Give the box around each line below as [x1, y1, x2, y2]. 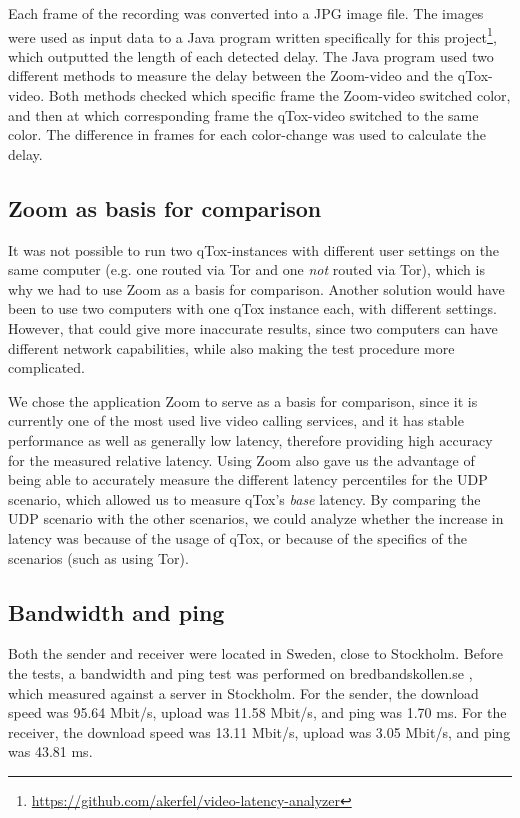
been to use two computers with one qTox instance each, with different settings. [8, 298, 497, 319]
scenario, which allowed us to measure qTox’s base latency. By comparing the [8, 488, 481, 509]
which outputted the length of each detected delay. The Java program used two [8, 45, 494, 66]
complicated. [8, 357, 85, 378]
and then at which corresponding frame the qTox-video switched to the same [8, 104, 479, 125]
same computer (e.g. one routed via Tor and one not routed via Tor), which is [8, 259, 485, 280]
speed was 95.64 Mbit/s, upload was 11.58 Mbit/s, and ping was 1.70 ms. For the [8, 702, 507, 723]
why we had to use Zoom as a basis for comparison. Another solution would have [8, 278, 505, 299]
